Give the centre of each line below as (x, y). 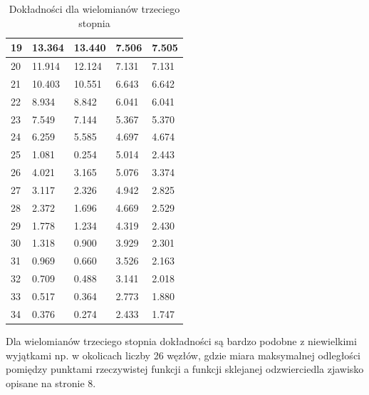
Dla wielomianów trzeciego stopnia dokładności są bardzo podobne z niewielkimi (181, 340)
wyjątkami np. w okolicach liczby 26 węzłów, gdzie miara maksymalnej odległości (183, 355)
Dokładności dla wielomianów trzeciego (94, 9)
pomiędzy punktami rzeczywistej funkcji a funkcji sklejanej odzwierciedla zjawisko (185, 369)
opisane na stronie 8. (51, 383)
